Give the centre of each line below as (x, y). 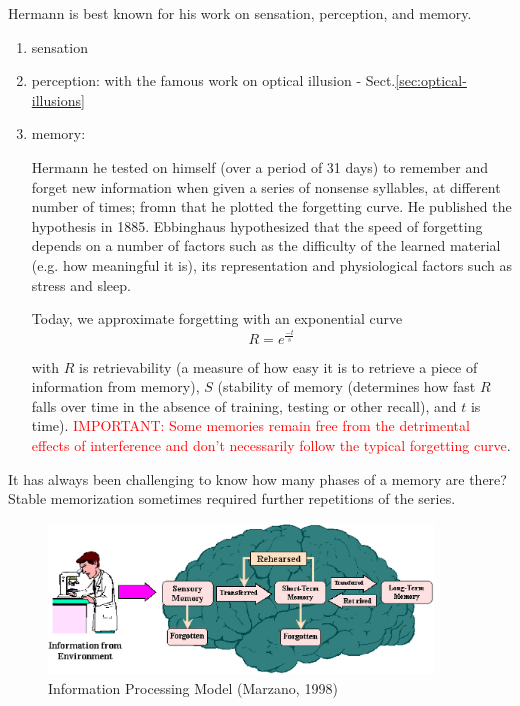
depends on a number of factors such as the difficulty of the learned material (266, 245)
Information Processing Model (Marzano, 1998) (193, 687)
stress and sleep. (81, 284)
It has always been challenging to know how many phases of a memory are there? (257, 478)
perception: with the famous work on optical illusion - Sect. (213, 80)
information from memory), (115, 386)
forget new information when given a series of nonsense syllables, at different (266, 186)
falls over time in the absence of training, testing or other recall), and (244, 405)
